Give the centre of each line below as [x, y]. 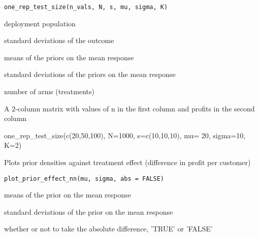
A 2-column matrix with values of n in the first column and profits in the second [129, 108]
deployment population [40, 23]
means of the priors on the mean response [69, 57]
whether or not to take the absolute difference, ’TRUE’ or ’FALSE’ [108, 229]
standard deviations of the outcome [59, 40]
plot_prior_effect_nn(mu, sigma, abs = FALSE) [84, 179]
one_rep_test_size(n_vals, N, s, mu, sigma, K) [86, 7]
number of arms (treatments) [49, 91]
